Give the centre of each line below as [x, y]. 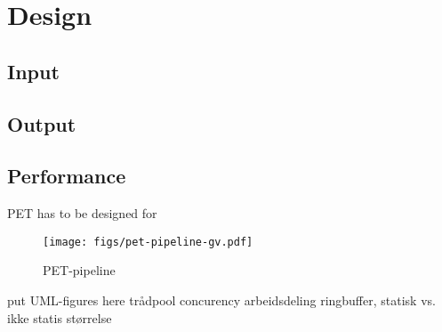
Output [42, 123]
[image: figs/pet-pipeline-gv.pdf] [148, 242]
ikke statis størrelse [60, 317]
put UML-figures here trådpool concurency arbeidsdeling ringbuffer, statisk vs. [221, 300]
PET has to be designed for [82, 213]
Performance [67, 176]
